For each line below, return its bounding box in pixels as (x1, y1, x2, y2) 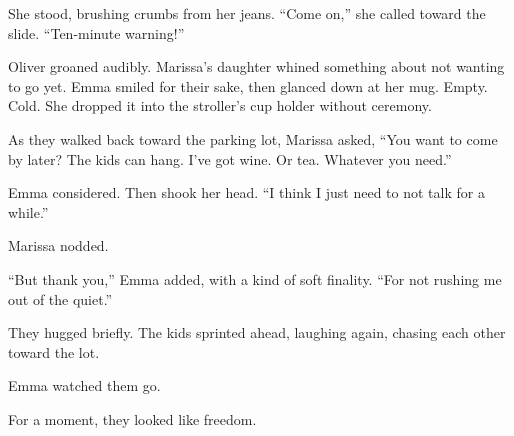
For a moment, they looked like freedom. (8, 408, 257, 429)
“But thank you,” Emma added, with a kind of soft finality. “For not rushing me (8, 268, 502, 289)
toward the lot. (8, 341, 100, 362)
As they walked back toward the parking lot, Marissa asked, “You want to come (8, 128, 498, 149)
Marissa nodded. (8, 235, 109, 256)
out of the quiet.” (8, 288, 113, 309)
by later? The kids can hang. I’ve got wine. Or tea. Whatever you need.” (8, 148, 452, 169)
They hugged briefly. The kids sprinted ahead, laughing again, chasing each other (8, 322, 506, 343)
